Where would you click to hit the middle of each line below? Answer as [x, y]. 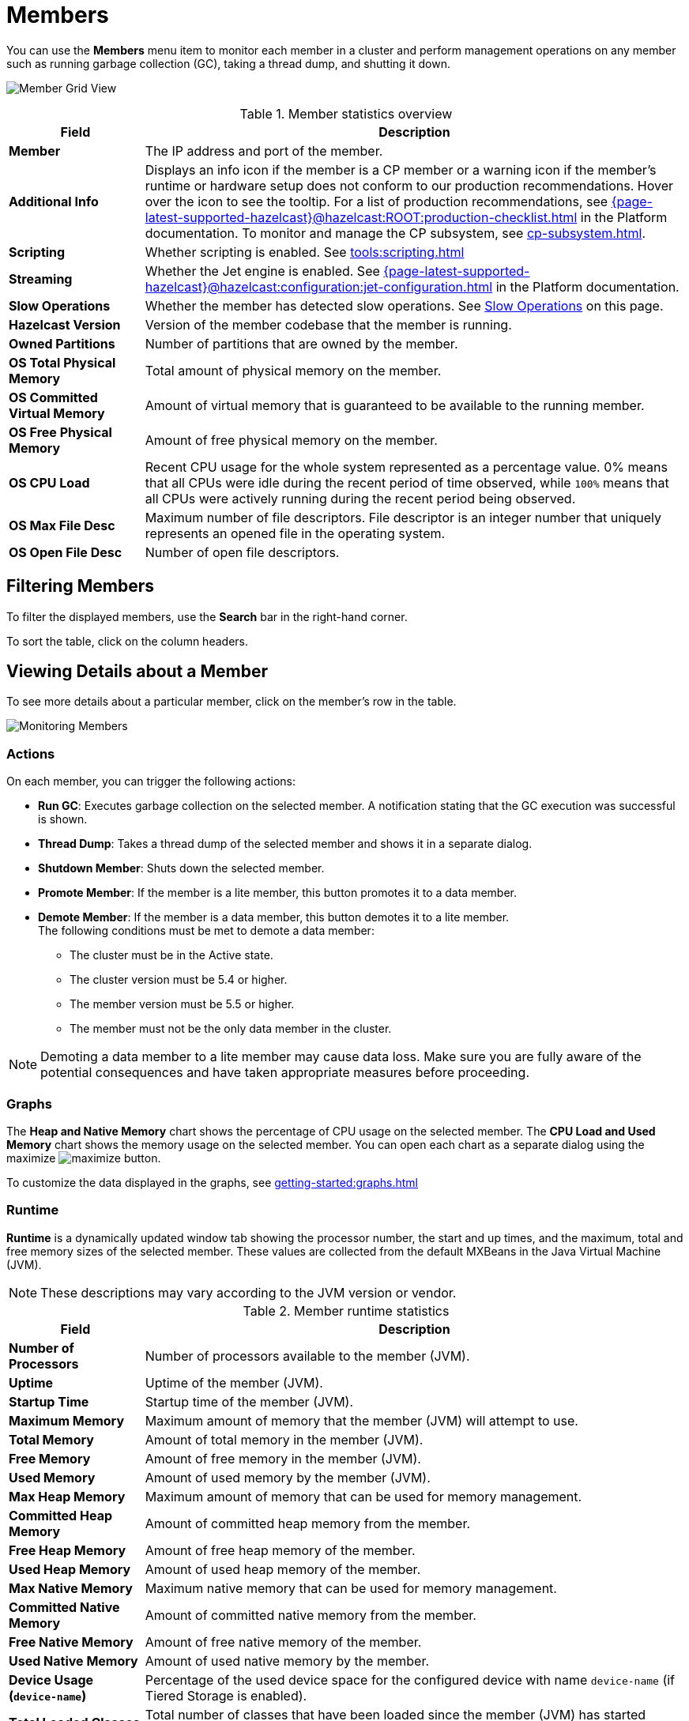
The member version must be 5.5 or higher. [182, 1004]
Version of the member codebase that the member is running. [328, 324]
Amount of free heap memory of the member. [280, 1550]
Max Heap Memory [67, 1496]
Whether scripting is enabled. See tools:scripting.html [305, 252]
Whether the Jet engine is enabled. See [262, 271]
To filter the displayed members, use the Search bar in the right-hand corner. [207, 616]
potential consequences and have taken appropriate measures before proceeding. [285, 1073]
